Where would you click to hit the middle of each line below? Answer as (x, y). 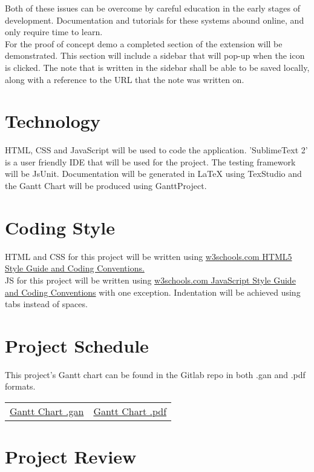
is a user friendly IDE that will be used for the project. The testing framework (150, 161)
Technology (53, 121)
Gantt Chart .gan (47, 411)
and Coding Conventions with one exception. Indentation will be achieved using (153, 292)
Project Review (71, 457)
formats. (20, 386)
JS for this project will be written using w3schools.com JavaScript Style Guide (150, 280)
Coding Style (60, 227)
